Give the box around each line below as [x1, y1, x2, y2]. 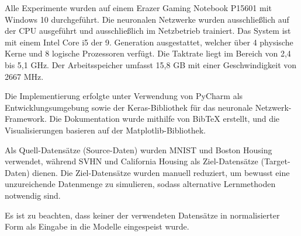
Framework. [5, 112, 47, 125]
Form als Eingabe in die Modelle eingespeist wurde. [5, 220, 189, 233]
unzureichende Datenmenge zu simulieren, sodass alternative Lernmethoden [5, 178, 276, 190]
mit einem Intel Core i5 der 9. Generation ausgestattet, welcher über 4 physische [5, 36, 293, 48]
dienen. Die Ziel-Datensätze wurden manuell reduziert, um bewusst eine [32, 166, 290, 178]
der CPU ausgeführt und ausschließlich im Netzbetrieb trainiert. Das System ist [5, 24, 291, 37]
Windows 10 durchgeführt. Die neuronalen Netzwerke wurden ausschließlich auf [5, 13, 289, 25]
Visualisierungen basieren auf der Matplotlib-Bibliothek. [5, 124, 206, 136]
